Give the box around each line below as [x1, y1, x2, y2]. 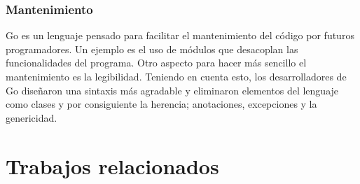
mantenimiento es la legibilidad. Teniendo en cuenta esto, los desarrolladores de [6, 69, 347, 83]
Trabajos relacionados [6, 151, 219, 180]
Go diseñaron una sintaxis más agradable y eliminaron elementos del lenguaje [6, 83, 339, 97]
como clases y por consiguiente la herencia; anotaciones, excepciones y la [6, 97, 317, 111]
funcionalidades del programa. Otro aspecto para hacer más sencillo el [6, 55, 307, 70]
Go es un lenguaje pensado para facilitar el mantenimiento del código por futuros [6, 28, 354, 43]
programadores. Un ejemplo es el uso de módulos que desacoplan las [6, 41, 298, 56]
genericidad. [6, 110, 57, 125]
